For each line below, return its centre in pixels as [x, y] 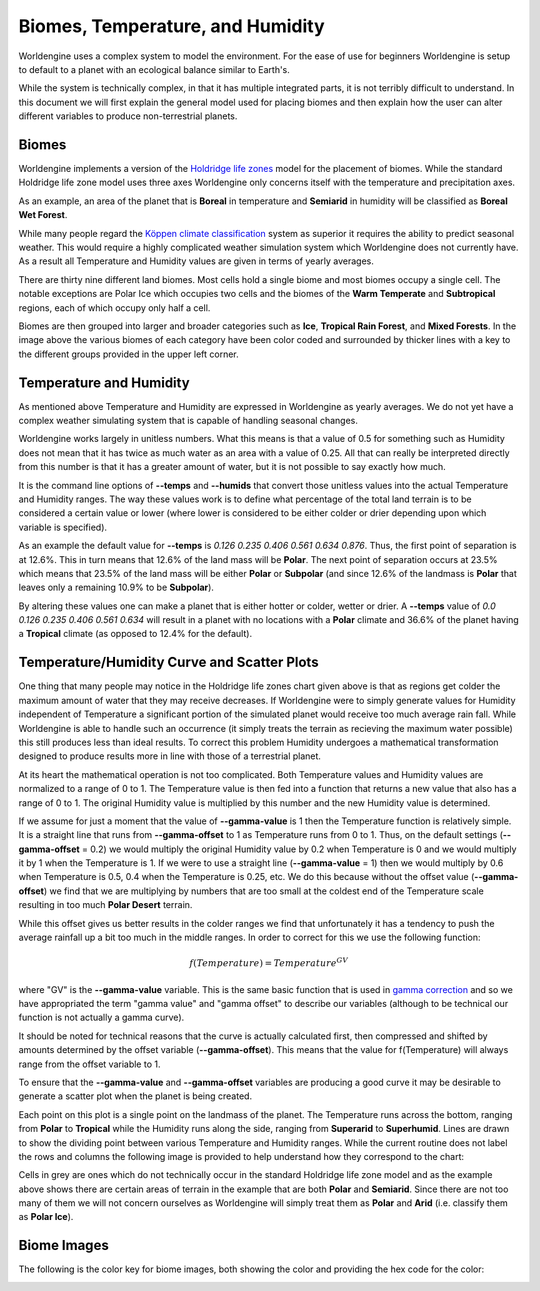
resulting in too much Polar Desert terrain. [105, 905]
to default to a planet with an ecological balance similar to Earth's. [154, 69]
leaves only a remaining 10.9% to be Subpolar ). [116, 587]
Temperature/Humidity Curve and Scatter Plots [168, 662]
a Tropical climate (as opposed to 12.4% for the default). [135, 634]
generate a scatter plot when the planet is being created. [135, 1096]
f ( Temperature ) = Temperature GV [269, 962]
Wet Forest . [43, 215]
